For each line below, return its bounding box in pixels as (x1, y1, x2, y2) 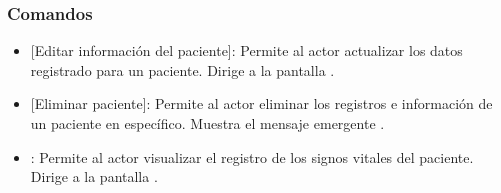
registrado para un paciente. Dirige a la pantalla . (30, 59, 335, 80)
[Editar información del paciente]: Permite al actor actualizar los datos (30, 40, 463, 61)
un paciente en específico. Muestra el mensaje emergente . (30, 113, 385, 133)
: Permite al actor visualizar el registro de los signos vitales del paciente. (30, 146, 474, 167)
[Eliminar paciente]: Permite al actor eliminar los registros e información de (30, 93, 493, 114)
